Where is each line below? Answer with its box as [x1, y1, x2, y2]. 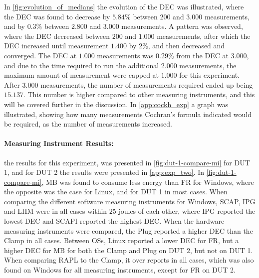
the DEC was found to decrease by [4, 11, 110, 21]
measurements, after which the [157, 30, 251, 41]
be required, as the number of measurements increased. [4, 119, 172, 129]
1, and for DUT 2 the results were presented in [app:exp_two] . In [4, 167, 205, 177]
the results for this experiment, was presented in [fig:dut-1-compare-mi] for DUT [4, 157, 250, 167]
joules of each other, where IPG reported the [118, 206, 256, 216]
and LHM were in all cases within [4, 206, 107, 216]
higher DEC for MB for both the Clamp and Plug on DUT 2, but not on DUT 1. [4, 245, 253, 255]
